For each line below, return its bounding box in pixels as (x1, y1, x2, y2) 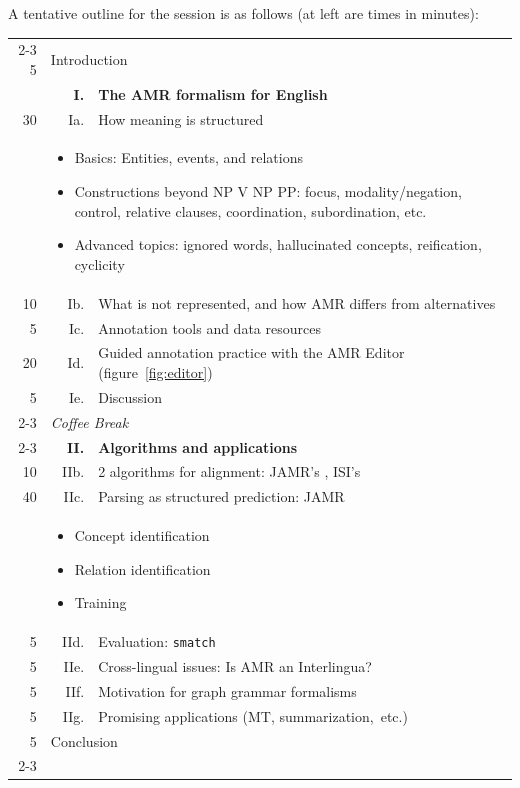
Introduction (50, 49, 128, 70)
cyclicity (74, 253, 125, 274)
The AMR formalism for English (98, 83, 328, 104)
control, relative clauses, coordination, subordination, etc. (74, 200, 427, 221)
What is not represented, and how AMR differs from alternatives (98, 292, 496, 313)
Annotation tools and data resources (98, 317, 321, 338)
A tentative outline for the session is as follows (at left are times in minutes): (8, 3, 479, 23)
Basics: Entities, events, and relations (74, 147, 303, 168)
